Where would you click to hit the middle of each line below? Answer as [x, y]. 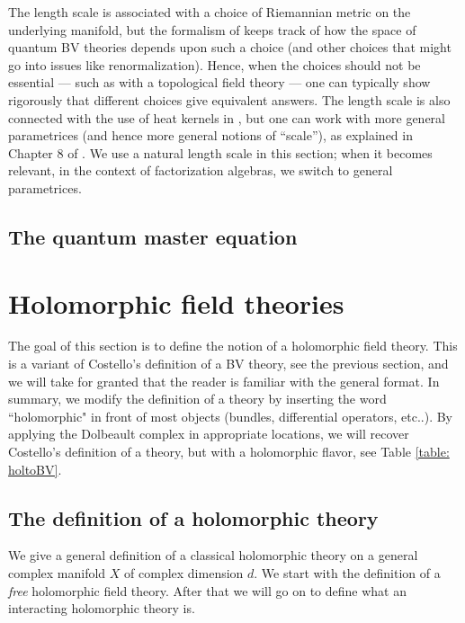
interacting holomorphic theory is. [102, 608]
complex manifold [57, 572]
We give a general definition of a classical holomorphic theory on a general [213, 555]
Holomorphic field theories [176, 303]
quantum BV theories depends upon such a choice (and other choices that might [230, 47]
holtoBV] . [35, 469]
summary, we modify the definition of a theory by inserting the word [197, 399]
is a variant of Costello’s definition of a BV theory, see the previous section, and [228, 364]
